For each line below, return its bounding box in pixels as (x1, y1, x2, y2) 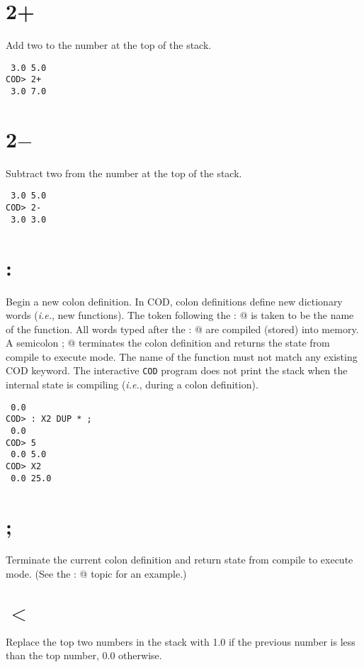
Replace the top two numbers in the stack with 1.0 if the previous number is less (6, 634, 356, 649)
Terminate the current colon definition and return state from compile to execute (6, 552, 353, 567)
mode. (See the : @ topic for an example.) (6, 566, 187, 581)
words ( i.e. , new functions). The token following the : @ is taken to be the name (6, 308, 354, 323)
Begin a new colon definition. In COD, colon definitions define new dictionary (6, 293, 343, 308)
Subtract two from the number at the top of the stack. (6, 165, 242, 180)
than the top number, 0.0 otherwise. (6, 648, 162, 663)
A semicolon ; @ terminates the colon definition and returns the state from (6, 335, 330, 350)
